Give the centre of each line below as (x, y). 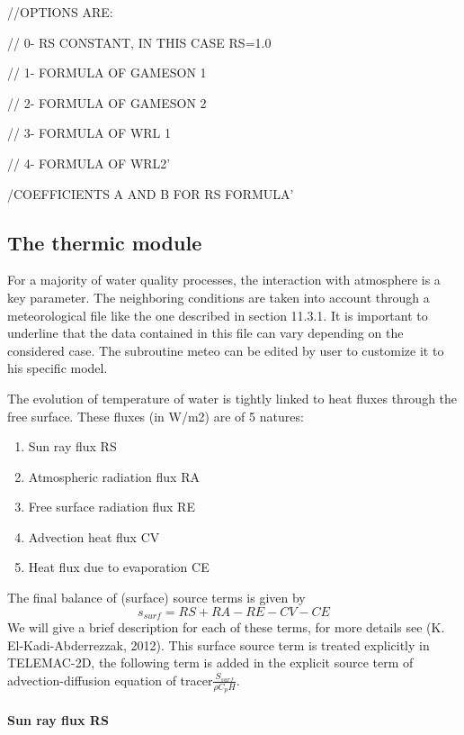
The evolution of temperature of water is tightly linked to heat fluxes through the (232, 398)
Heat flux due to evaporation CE (119, 567)
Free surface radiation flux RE (112, 507)
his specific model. (58, 368)
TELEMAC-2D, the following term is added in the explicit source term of (210, 662)
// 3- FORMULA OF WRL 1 (89, 133)
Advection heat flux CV (94, 536)
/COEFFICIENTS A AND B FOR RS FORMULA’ (151, 193)
